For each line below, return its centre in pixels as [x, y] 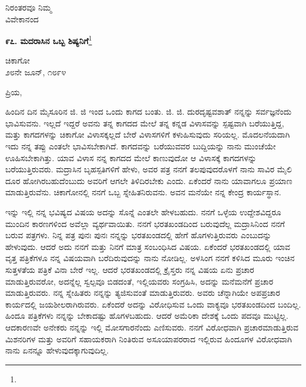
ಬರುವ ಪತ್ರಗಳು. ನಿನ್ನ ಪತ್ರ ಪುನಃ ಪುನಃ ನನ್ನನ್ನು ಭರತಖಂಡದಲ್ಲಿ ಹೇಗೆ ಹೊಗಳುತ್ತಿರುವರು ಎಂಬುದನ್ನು [138, 235]
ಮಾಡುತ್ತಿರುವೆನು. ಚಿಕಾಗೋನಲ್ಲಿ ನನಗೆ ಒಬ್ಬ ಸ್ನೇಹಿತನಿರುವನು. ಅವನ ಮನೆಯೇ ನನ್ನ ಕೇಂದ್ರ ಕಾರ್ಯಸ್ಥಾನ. [143, 192]
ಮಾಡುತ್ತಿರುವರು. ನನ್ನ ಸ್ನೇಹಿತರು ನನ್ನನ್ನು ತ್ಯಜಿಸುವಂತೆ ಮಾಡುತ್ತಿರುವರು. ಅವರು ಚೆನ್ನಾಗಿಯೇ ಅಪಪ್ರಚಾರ [143, 293]
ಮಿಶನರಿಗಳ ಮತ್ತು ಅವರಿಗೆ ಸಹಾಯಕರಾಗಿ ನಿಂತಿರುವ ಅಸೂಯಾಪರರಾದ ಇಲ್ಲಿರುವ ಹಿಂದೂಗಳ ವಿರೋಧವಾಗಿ [149, 338]
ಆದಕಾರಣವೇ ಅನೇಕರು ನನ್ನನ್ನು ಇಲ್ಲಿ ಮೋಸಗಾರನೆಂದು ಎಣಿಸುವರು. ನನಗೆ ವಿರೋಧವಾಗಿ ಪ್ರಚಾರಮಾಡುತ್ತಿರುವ [152, 327]
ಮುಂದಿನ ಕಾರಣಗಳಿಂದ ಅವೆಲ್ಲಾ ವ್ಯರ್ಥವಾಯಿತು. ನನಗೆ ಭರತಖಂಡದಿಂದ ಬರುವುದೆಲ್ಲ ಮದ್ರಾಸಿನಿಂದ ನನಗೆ [145, 223]
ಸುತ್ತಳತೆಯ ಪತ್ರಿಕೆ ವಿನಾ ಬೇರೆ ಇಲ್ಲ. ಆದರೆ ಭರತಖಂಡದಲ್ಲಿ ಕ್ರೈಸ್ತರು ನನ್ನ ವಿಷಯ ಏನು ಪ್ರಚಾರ [130, 269]
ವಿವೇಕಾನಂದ [22, 19]
